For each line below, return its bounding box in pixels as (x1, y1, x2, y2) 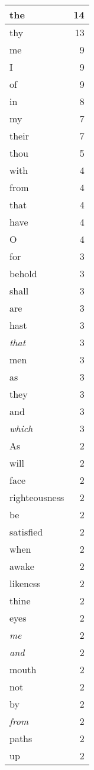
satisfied (9, 525, 43, 538)
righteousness (9, 490, 64, 504)
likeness (9, 576, 41, 590)
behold (9, 267, 37, 280)
